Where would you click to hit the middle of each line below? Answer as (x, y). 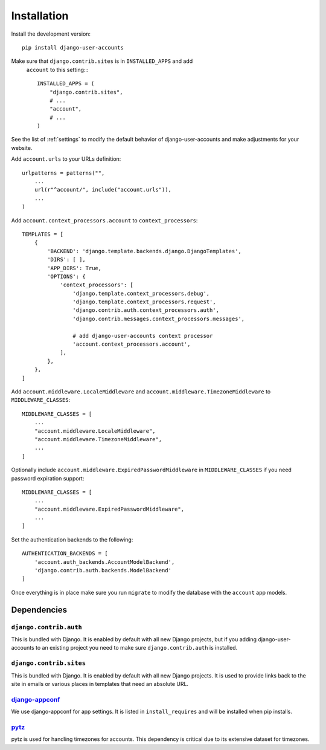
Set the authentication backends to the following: (72, 539)
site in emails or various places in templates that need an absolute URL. (100, 684)
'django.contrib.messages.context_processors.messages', (159, 318)
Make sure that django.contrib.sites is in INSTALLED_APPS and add (102, 61)
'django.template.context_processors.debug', (141, 293)
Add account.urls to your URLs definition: (66, 159)
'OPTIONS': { (66, 276)
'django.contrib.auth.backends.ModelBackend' (103, 571)
